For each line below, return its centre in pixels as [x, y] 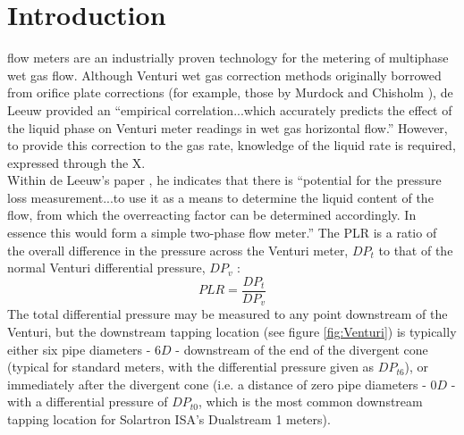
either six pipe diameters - [79, 349]
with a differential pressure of [88, 402]
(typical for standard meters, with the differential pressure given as [191, 367]
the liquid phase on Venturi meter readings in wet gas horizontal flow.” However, [228, 127]
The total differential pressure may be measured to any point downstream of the [228, 314]
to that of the [416, 250]
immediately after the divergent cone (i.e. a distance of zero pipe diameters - [217, 384]
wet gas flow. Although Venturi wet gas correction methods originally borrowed [224, 75]
